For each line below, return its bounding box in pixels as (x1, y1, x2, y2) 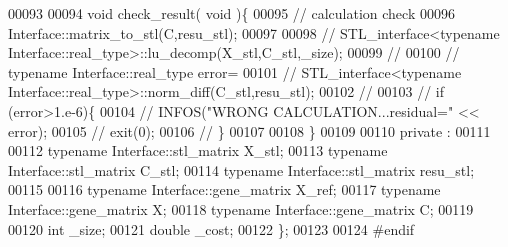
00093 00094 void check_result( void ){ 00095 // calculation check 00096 (8, 3, 455, 23)
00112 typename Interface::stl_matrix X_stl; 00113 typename (8, 140, 388, 161)
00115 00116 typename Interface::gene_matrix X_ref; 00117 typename (8, 179, 441, 200)
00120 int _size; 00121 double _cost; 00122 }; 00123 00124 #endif (8, 218, 415, 239)
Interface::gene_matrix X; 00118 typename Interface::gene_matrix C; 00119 (8, 198, 474, 219)
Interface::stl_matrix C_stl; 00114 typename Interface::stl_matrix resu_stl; (8, 159, 475, 180)
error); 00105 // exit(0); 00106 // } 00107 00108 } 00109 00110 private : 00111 (8, 120, 491, 141)
